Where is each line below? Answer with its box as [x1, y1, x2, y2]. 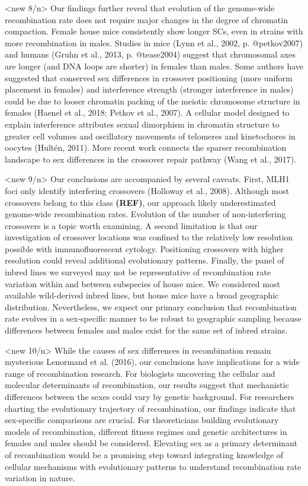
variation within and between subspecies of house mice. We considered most [5, 277, 280, 290]
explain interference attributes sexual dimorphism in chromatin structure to [5, 117, 280, 130]
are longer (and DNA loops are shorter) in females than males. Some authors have [5, 59, 304, 72]
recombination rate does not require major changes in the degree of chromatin [5, 13, 288, 26]
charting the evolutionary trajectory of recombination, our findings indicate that [5, 402, 296, 414]
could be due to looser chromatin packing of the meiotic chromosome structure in [5, 94, 300, 107]
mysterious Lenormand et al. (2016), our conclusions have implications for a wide [5, 355, 300, 368]
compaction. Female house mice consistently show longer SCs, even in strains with [5, 25, 303, 37]
